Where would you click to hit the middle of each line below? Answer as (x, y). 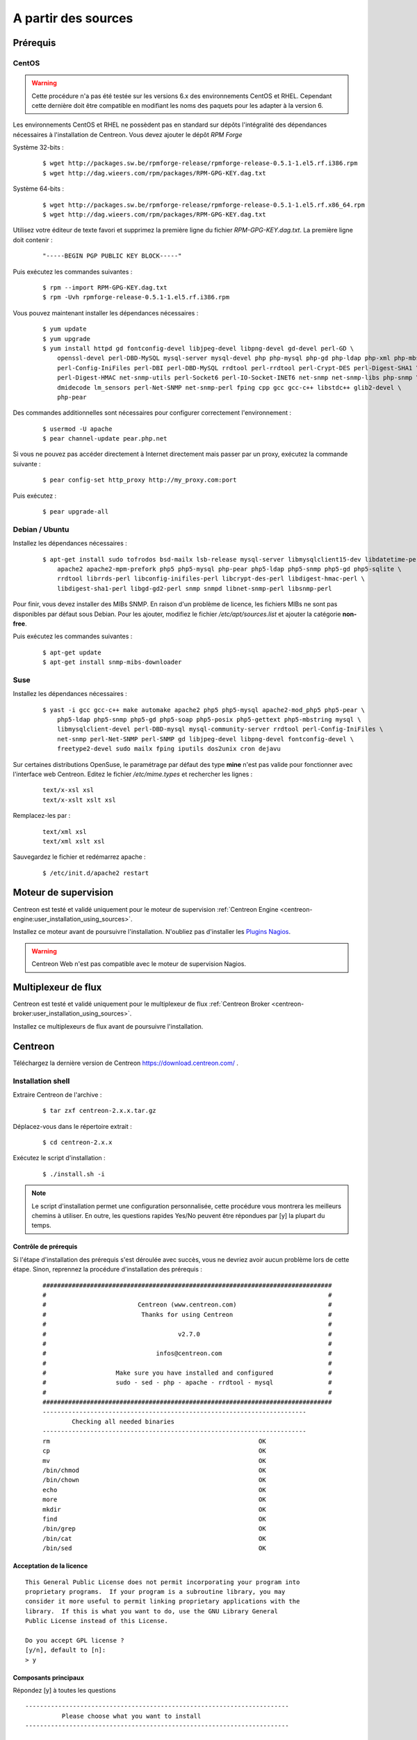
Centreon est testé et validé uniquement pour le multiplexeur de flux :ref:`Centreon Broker (141, 1004)
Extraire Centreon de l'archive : (57, 1094)
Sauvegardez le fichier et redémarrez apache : (79, 857)
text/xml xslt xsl (74, 841)
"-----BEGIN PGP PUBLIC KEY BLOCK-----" (112, 256)
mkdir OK (155, 1509)
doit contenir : (33, 239)
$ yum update (65, 329)
